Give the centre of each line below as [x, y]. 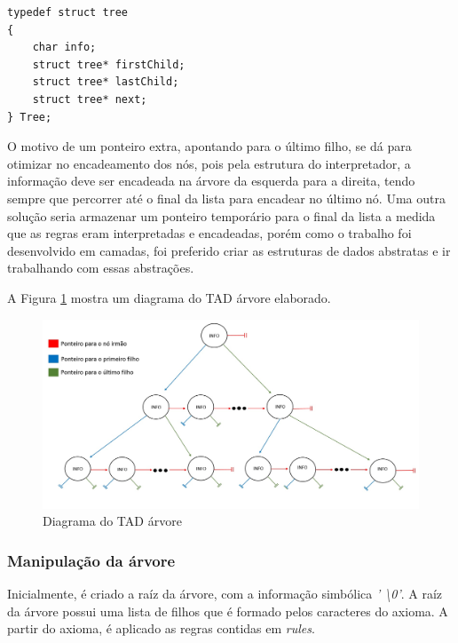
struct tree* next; [90, 99]
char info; [64, 48]
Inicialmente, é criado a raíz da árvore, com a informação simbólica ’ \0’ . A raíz [225, 594]
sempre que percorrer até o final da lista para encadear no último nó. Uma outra [226, 198]
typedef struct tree [68, 12]
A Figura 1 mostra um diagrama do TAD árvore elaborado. [169, 297]
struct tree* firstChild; [109, 64]
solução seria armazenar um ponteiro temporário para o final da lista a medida [221, 215]
